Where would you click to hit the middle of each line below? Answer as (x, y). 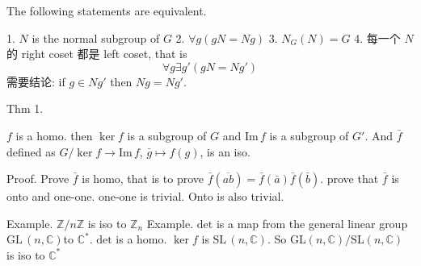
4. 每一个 (377, 37)
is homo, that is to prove (143, 179)
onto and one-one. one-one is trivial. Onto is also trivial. (145, 196)
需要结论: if (36, 81)
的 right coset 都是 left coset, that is (97, 54)
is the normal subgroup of (96, 37)
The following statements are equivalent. (107, 10)
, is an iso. (225, 151)
